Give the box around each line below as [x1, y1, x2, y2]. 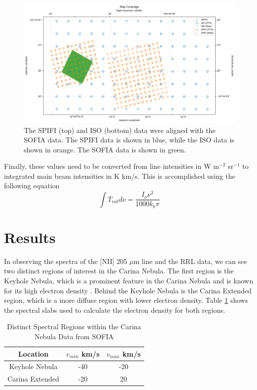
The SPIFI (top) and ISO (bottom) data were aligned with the [24, 125, 216, 135]
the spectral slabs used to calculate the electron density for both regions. [4, 304, 226, 315]
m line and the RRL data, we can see [133, 256, 247, 266]
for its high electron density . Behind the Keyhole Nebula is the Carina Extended [4, 285, 252, 295]
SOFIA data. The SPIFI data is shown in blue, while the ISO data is [24, 134, 235, 145]
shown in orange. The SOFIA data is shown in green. [24, 144, 186, 154]
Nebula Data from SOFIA [34, 331, 114, 341]
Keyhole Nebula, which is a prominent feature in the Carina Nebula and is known [4, 275, 254, 285]
